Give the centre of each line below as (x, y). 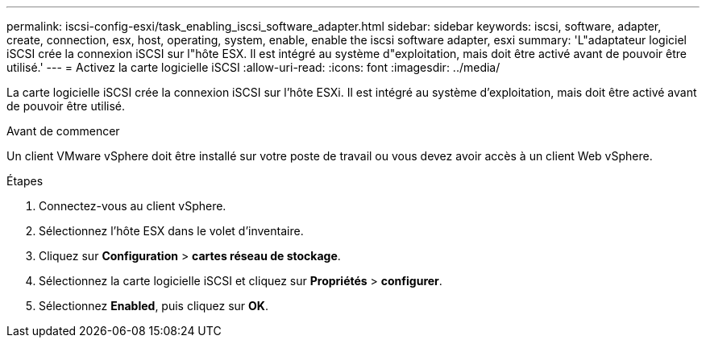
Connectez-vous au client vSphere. (133, 206)
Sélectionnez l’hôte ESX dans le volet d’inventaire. (171, 231)
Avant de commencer (63, 131)
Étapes (25, 181)
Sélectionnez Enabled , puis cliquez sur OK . (154, 306)
